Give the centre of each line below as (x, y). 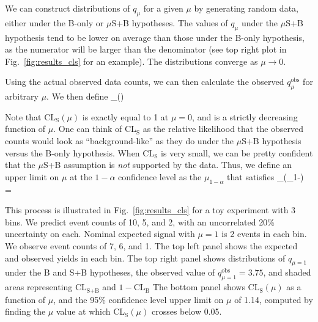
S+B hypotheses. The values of (170, 22)
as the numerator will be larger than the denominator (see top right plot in (146, 49)
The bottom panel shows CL (206, 287)
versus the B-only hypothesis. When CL (80, 152)
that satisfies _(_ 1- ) (265, 176)
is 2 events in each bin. (264, 234)
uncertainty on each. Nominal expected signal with (100, 234)
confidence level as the (160, 176)
